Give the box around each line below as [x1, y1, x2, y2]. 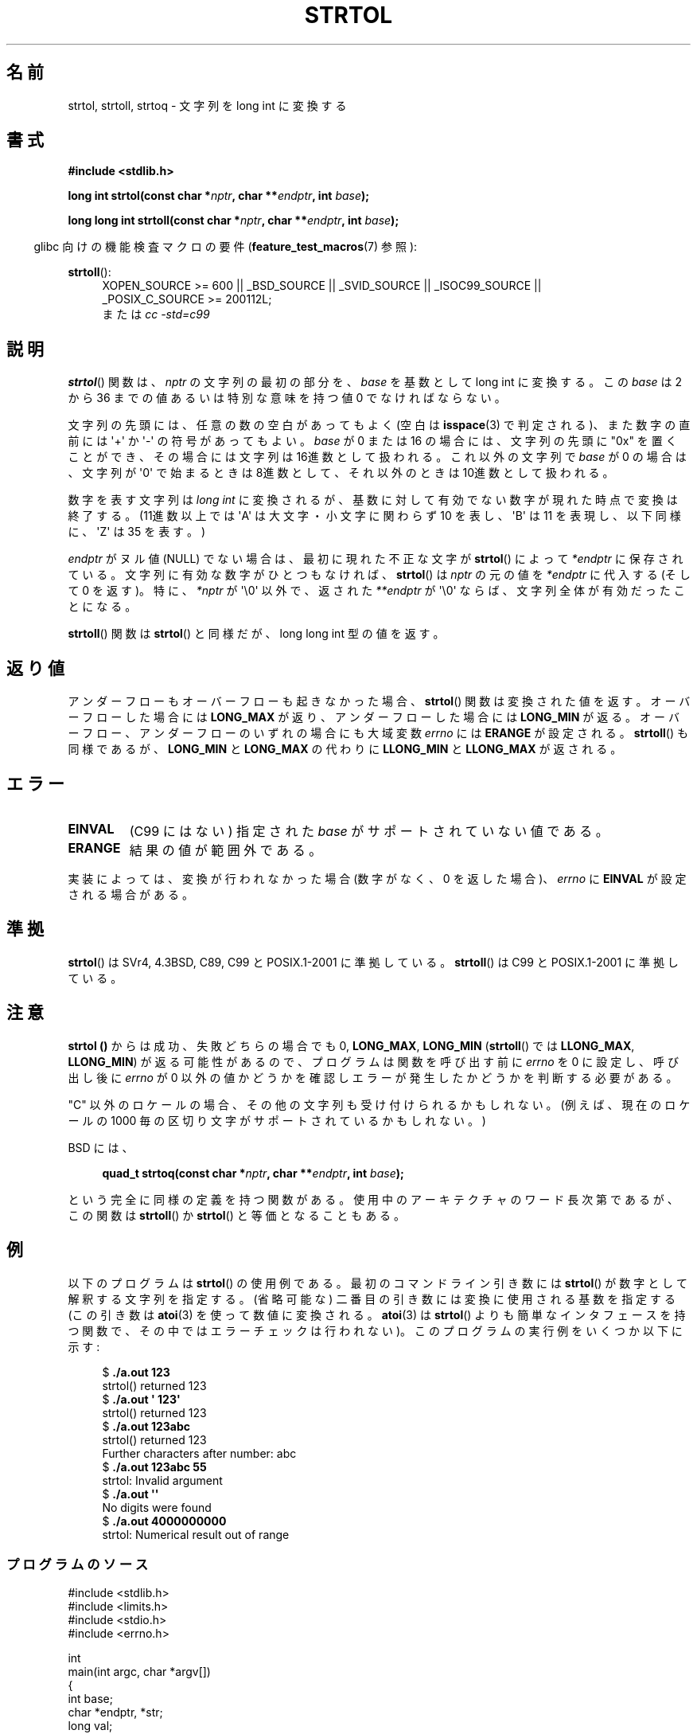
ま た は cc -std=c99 [102, 307, 210, 322]
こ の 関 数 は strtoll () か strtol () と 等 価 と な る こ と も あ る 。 [68, 1208, 406, 1222]
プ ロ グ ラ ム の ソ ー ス [6, 1556, 149, 1572]
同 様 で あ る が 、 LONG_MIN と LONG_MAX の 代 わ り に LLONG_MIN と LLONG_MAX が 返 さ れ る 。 [68, 742, 622, 756]
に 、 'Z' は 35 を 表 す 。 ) [68, 525, 206, 539]
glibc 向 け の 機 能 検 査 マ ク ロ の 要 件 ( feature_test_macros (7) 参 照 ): [33, 240, 418, 254]
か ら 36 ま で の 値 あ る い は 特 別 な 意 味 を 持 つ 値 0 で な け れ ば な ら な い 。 [68, 391, 506, 405]
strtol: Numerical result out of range [102, 1527, 290, 1541]
